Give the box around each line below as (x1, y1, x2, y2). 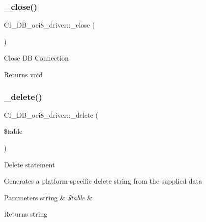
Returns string (4, 209, 48, 219)
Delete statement (4, 159, 55, 169)
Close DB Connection (4, 53, 69, 63)
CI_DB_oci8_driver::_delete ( (4, 109, 98, 120)
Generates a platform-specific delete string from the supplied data (4, 176, 203, 186)
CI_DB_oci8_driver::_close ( (4, 20, 95, 30)
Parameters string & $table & (4, 192, 93, 202)
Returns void (4, 69, 43, 79)
